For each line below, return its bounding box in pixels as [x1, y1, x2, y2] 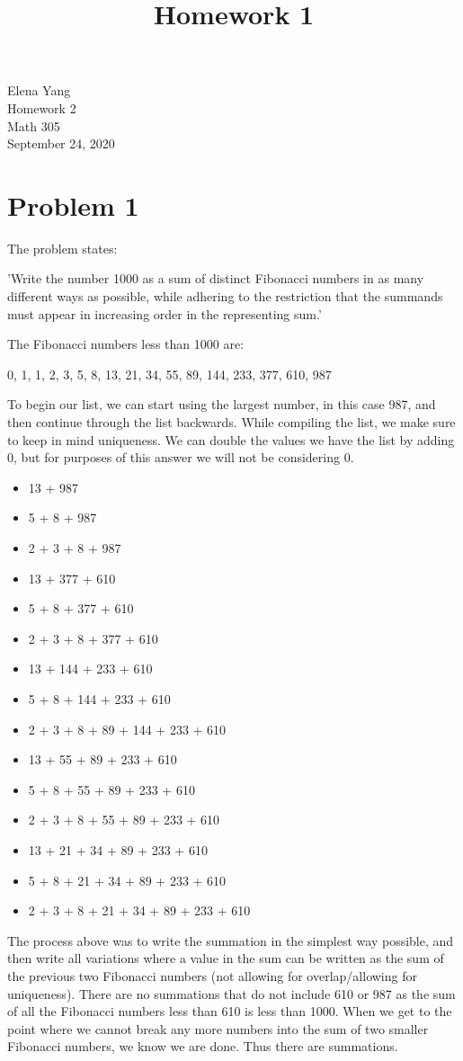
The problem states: [7, 238, 118, 257]
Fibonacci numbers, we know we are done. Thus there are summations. [7, 1037, 398, 1056]
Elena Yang [7, 81, 71, 100]
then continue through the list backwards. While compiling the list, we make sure [7, 413, 456, 432]
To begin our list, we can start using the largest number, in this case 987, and [7, 395, 436, 414]
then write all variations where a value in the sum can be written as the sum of [7, 949, 444, 967]
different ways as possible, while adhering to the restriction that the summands [7, 287, 443, 306]
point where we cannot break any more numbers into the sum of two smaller [7, 1019, 429, 1038]
